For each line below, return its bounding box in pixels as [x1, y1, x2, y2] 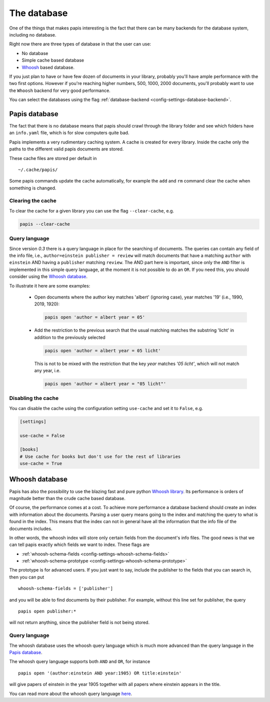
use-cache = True [19, 460, 62, 466]
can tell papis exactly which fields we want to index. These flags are [9, 541, 150, 547]
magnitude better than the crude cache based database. [9, 495, 126, 501]
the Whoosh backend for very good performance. [9, 87, 111, 93]
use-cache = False [19, 432, 65, 438]
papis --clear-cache [19, 221, 70, 227]
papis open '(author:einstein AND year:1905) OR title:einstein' [18, 670, 182, 676]
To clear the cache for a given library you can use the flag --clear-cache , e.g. [9, 207, 174, 213]
